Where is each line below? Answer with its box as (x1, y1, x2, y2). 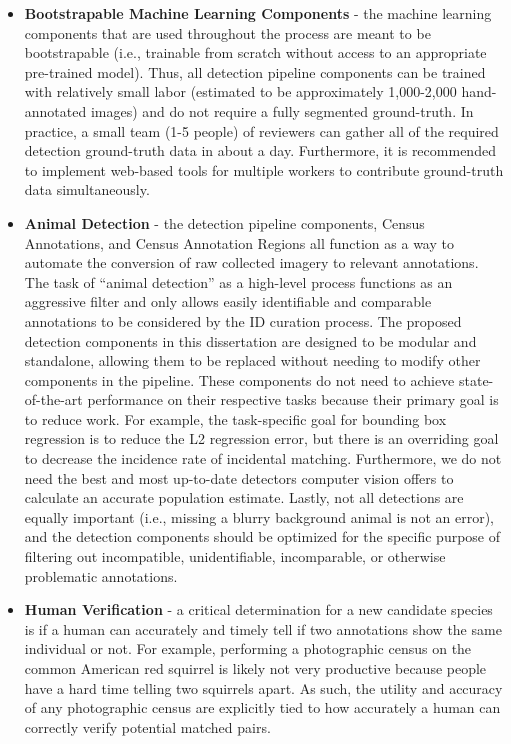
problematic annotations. (24, 565, 178, 586)
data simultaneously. (24, 179, 150, 200)
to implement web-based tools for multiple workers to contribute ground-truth (24, 159, 504, 180)
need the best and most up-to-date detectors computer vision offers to (24, 467, 454, 488)
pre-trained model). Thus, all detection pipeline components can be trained (24, 61, 486, 82)
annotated (24, 100, 87, 121)
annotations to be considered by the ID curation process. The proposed (24, 310, 462, 331)
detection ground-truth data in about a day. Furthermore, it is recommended (24, 140, 496, 161)
